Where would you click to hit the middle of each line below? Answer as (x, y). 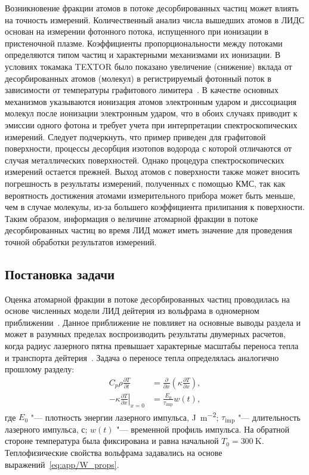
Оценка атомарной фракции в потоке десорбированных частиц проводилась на (147, 299)
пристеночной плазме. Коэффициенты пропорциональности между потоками (144, 43)
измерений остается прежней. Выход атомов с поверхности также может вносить (152, 172)
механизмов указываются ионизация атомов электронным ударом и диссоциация (151, 101)
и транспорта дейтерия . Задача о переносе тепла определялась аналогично (142, 357)
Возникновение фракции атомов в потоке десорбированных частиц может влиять (152, 8)
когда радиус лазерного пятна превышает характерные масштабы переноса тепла (152, 346)
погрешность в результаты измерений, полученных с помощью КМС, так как (145, 183)
